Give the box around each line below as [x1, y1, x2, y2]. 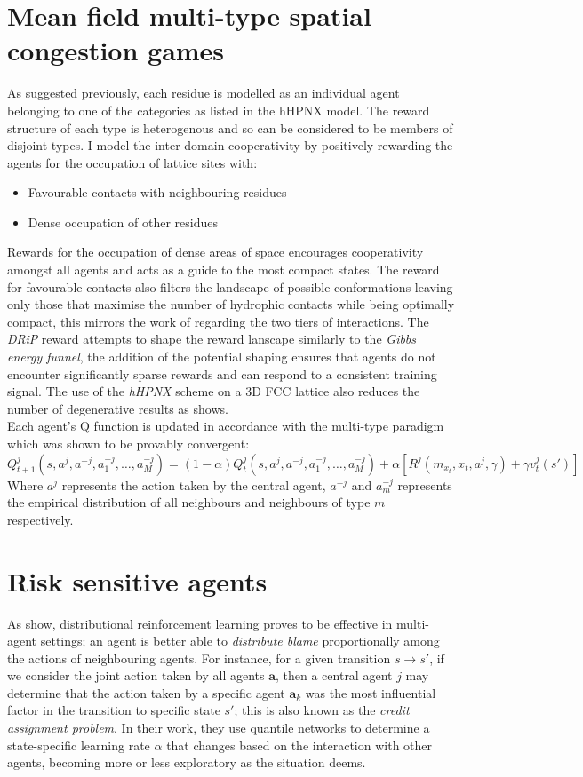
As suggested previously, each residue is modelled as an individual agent [7, 83, 400, 102]
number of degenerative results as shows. [7, 399, 228, 417]
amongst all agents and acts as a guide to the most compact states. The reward [7, 260, 440, 279]
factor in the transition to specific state [7, 701, 220, 719]
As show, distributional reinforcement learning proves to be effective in [7, 614, 393, 632]
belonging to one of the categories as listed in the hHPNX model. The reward [7, 100, 430, 119]
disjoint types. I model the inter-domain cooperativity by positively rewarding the [7, 136, 453, 155]
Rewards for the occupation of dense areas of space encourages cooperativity [7, 242, 424, 261]
